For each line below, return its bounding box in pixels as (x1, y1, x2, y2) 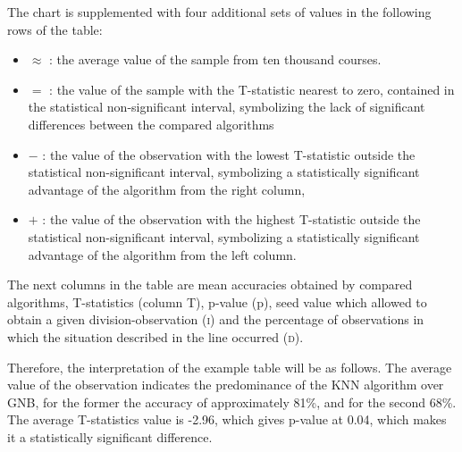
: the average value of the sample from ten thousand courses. (49, 50, 382, 69)
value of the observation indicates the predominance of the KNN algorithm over (7, 375, 444, 394)
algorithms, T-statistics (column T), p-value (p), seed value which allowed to (7, 292, 427, 311)
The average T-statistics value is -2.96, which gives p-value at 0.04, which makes (7, 410, 447, 429)
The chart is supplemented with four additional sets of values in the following (7, 3, 432, 21)
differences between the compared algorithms (28, 114, 274, 133)
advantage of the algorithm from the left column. (28, 245, 297, 264)
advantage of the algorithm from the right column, (28, 180, 306, 198)
